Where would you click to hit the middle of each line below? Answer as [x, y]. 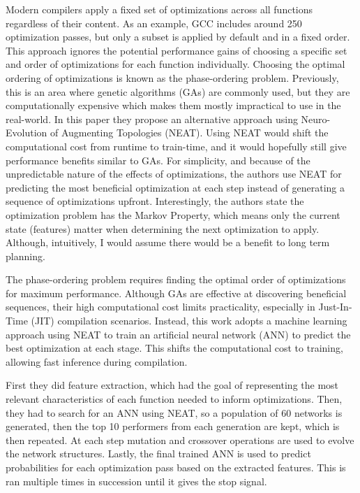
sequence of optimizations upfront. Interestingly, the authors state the [155, 201]
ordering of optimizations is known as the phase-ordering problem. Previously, [172, 77]
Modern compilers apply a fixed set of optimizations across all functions [159, 9]
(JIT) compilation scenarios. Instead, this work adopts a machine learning [189, 321]
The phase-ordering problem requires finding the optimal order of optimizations [176, 279]
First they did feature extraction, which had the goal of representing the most [172, 385]
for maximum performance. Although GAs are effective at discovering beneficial [176, 293]
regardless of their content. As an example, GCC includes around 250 [154, 23]
